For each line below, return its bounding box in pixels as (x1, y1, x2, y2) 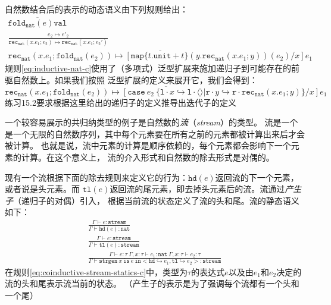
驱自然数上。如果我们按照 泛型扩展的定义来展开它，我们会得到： (5, 73, 258, 86)
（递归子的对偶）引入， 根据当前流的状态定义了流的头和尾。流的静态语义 (13, 194, 299, 206)
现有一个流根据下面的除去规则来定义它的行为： (5, 171, 188, 183)
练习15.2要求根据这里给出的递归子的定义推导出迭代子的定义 (5, 96, 236, 108)
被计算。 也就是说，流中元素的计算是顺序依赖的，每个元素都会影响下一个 (5, 139, 291, 152)
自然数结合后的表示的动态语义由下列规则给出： (5, 3, 188, 15)
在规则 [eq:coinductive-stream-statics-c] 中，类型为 (5, 265, 188, 278)
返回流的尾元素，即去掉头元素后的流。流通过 (110, 183, 285, 195)
